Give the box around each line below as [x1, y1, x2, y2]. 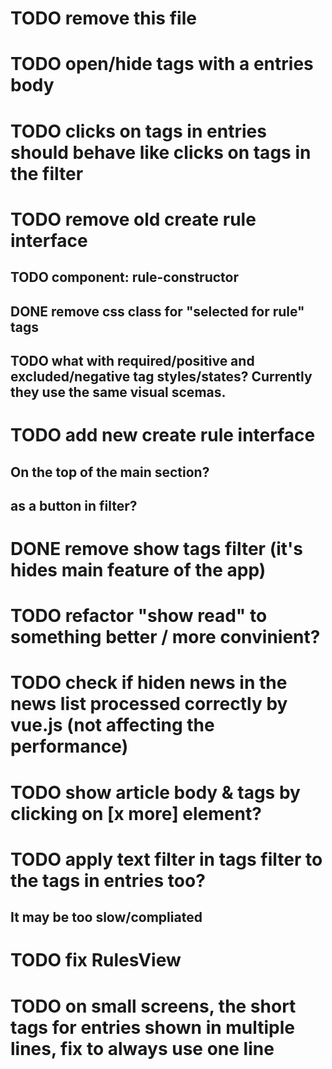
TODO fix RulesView [10, 949, 182, 972]
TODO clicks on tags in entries [10, 120, 267, 142]
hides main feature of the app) [10, 559, 267, 582]
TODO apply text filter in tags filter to [10, 848, 323, 871]
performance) [10, 735, 129, 758]
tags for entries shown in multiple [10, 1016, 296, 1039]
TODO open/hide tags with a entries [10, 53, 314, 76]
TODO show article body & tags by [10, 781, 301, 804]
